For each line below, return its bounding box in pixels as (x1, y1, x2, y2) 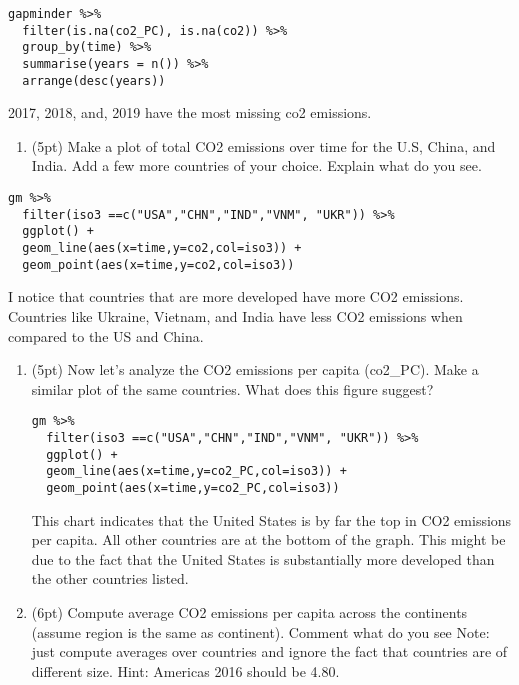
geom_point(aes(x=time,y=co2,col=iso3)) (22, 257, 295, 272)
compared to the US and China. (8, 325, 204, 346)
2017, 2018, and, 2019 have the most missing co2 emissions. (8, 102, 372, 123)
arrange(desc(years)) (22, 73, 166, 88)
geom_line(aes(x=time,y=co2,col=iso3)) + (22, 241, 302, 256)
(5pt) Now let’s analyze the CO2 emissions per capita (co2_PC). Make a (31, 359, 479, 380)
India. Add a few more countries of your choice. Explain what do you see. (31, 155, 482, 176)
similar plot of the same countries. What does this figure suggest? (31, 378, 434, 399)
